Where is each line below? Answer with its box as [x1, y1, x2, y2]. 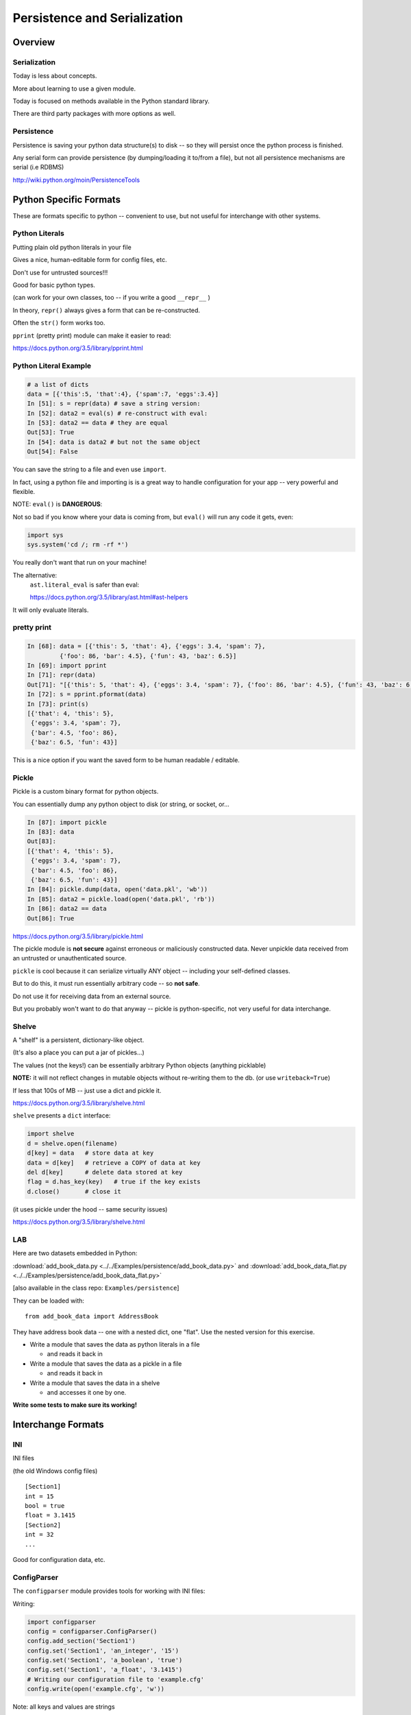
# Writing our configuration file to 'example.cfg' [27, 1675, 205, 1683]
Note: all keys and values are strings [12, 1703, 116, 1711]
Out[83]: [27, 838, 57, 845]
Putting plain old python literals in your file [12, 243, 132, 251]
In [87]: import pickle [27, 818, 108, 826]
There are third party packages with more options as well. [12, 110, 176, 118]
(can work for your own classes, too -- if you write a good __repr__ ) [12, 294, 210, 302]
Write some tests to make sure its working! [12, 1401, 137, 1409]
